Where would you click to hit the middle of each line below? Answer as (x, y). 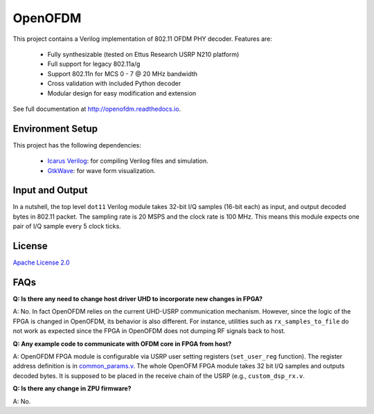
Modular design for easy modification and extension (122, 93)
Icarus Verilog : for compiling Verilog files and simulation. (128, 161)
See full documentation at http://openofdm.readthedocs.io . (97, 109)
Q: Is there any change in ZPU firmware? (72, 388)
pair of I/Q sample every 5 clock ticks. (67, 226)
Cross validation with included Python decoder (114, 84)
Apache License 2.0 (41, 262)
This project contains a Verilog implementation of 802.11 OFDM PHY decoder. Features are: (143, 39)
